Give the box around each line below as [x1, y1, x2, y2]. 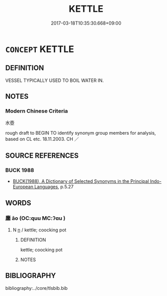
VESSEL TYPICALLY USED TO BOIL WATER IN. [5, 77, 104, 83]
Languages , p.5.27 [34, 184, 74, 190]
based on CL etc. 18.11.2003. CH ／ [5, 136, 79, 142]
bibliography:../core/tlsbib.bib [5, 285, 68, 291]
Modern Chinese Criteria [5, 108, 68, 115]
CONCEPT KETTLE [5, 43, 74, 55]
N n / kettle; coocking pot [12, 226, 67, 233]
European [12, 184, 33, 190]
